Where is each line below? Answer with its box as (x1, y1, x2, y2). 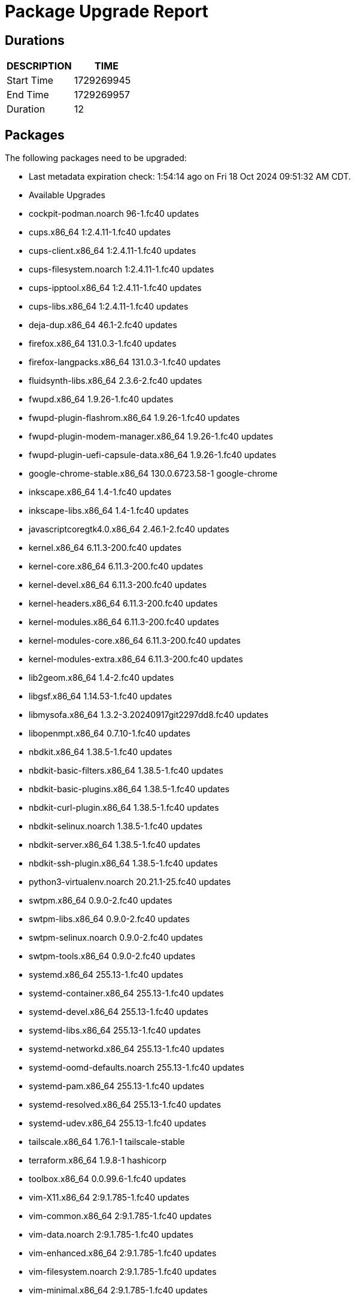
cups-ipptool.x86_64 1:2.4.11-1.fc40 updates (29, 283, 202, 293)
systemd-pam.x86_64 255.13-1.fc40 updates (29, 1081, 205, 1092)
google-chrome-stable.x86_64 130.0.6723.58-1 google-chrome (29, 468, 278, 479)
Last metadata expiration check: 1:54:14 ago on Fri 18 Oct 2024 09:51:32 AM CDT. (29, 171, 351, 182)
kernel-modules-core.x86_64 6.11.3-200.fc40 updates (29, 635, 241, 646)
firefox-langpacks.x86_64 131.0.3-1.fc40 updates (29, 357, 221, 368)
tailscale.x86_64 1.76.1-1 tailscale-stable (29, 1137, 185, 1147)
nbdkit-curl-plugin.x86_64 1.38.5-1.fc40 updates (29, 802, 219, 813)
